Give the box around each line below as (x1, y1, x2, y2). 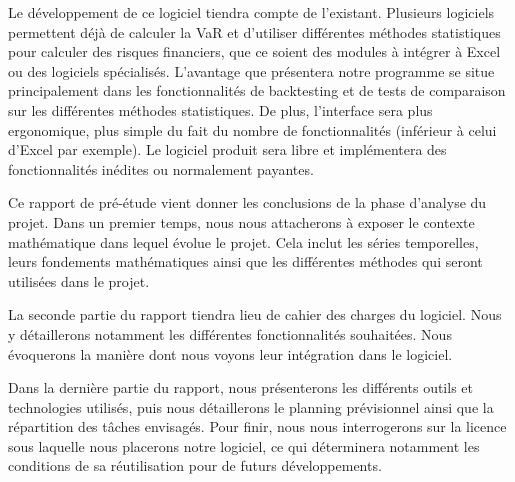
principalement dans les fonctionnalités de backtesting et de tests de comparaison (8, 80, 506, 101)
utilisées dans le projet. (8, 270, 150, 291)
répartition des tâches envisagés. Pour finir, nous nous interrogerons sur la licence (8, 416, 507, 437)
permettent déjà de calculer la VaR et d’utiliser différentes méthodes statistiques (8, 21, 501, 42)
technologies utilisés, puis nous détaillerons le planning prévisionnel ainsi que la (8, 396, 494, 417)
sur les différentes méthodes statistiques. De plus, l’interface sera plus (8, 99, 433, 120)
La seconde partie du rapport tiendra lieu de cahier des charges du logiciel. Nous (8, 304, 502, 325)
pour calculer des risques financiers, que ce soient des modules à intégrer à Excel (8, 41, 501, 62)
